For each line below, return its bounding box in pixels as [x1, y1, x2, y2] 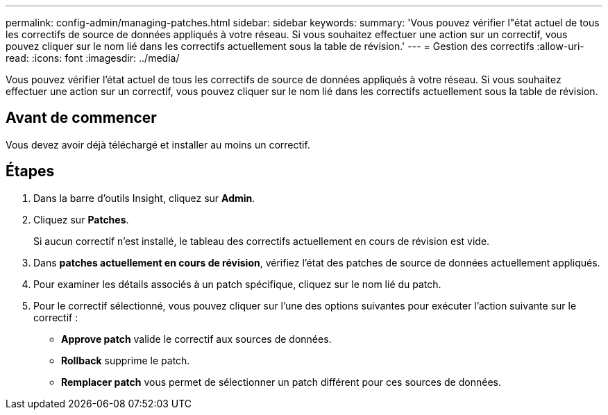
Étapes [6, 162, 55, 180]
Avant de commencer [6, 109, 157, 127]
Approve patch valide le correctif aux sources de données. [61, 332, 332, 345]
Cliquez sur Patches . [33, 213, 129, 226]
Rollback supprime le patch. [61, 354, 190, 366]
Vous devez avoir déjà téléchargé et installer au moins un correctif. [6, 138, 310, 151]
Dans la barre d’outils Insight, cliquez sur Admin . [33, 192, 255, 204]
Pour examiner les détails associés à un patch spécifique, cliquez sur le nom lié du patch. [33, 278, 441, 290]
